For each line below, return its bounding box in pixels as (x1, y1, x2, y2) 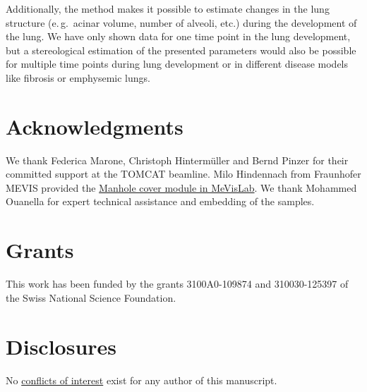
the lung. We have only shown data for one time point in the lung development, (6, 29, 351, 44)
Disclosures (6, 331, 117, 360)
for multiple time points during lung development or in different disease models (6, 56, 349, 71)
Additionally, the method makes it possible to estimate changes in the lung (6, 1, 330, 16)
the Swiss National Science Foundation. (6, 290, 176, 305)
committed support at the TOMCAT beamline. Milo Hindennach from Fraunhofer (6, 166, 361, 181)
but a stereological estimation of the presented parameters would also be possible (6, 42, 356, 57)
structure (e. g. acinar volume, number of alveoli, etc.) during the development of (6, 15, 357, 30)
